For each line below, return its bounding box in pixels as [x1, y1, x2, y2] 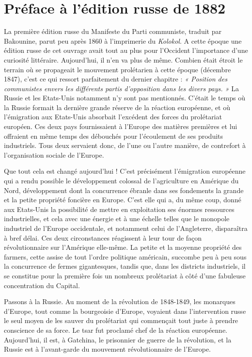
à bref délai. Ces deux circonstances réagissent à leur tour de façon [4, 232, 202, 243]
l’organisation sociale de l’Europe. [4, 149, 104, 160]
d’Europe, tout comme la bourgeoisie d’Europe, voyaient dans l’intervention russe [4, 306, 246, 316]
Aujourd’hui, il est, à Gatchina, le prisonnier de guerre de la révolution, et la [4, 334, 232, 344]
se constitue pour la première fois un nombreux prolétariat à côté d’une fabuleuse [4, 270, 246, 280]
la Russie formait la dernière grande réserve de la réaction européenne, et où [4, 102, 230, 112]
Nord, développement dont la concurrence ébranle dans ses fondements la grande [4, 185, 244, 195]
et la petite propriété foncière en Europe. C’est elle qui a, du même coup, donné [4, 195, 241, 205]
